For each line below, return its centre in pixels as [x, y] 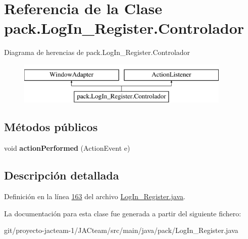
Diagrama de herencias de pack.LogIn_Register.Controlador [97, 52]
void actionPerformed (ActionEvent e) [67, 148]
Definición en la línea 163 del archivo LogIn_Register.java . [95, 196]
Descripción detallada [62, 175]
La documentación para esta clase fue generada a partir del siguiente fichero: [123, 213]
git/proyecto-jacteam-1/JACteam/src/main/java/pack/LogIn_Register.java [121, 230]
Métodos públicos [51, 127]
